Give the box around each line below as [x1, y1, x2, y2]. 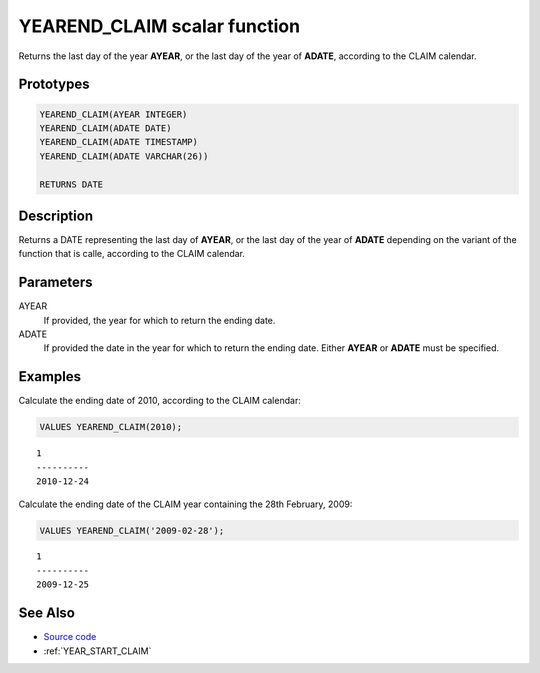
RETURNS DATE [39, 178, 104, 190]
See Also [18, 605, 75, 622]
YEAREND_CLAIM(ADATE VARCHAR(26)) [39, 150, 209, 162]
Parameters [18, 274, 93, 291]
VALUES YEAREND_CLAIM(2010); [39, 421, 183, 433]
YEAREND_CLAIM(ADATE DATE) [39, 122, 172, 134]
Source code [43, 631, 97, 643]
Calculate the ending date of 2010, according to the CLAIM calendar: [18, 395, 302, 407]
